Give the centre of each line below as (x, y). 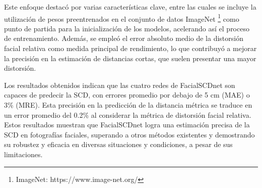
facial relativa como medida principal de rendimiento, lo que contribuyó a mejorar (130, 48)
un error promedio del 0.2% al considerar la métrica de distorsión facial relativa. (128, 114)
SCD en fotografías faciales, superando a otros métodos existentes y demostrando (129, 134)
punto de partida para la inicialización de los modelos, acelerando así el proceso (127, 28)
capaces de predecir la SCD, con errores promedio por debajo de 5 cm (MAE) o (127, 95)
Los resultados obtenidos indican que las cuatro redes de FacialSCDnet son (120, 85)
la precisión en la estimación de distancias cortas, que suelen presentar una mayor (130, 58)
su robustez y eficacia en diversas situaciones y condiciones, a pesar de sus (118, 144)
